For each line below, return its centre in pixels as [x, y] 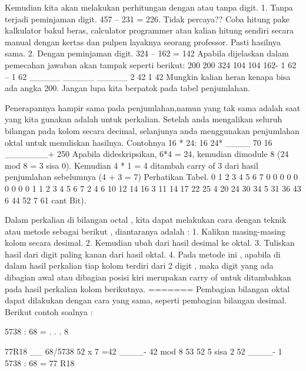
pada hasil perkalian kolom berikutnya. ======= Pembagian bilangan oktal [147, 288]
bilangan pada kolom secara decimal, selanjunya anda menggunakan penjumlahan [152, 130]
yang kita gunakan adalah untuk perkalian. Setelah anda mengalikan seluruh [144, 119]
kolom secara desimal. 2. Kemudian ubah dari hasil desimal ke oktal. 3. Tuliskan [150, 243]
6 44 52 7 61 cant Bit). [46, 200]
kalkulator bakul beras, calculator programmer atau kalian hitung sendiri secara [149, 30]
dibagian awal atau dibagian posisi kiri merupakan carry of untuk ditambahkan [148, 277]
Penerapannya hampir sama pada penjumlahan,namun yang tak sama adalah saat [153, 107]
